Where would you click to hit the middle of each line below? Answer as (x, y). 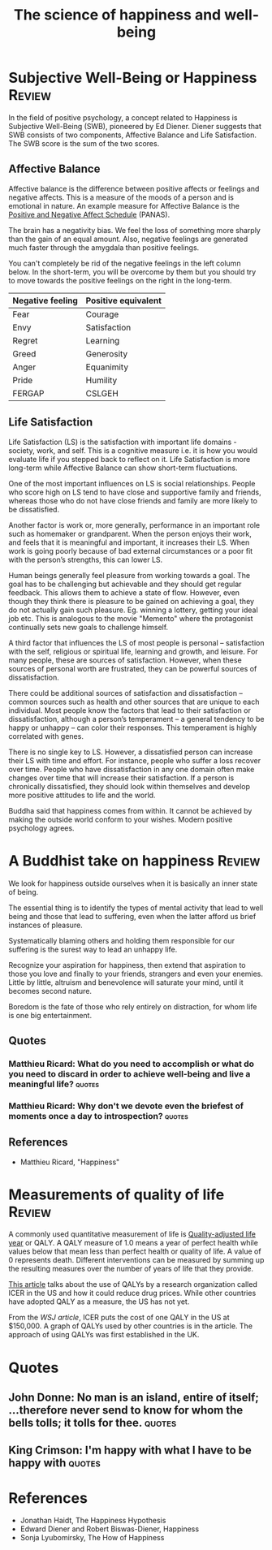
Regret (25, 340)
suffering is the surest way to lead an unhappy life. (93, 949)
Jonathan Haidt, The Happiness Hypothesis (93, 1521)
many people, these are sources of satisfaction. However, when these (125, 660)
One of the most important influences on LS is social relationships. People (132, 483)
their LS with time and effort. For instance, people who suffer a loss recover (135, 760)
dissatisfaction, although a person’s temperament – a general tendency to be (136, 719)
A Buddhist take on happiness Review (134, 860)
